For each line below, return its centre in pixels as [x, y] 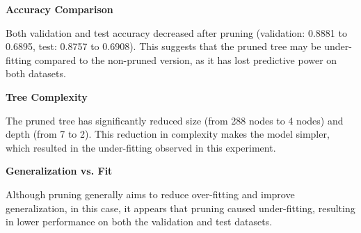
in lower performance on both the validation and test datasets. [139, 222]
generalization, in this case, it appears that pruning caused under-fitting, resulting [180, 208]
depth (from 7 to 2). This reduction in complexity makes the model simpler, [168, 134]
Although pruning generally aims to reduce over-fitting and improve [150, 194]
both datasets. [36, 73]
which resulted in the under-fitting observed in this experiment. [141, 147]
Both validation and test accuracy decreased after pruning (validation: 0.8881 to [176, 32]
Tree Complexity [47, 96]
